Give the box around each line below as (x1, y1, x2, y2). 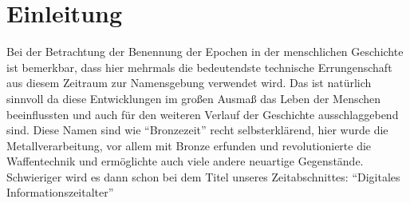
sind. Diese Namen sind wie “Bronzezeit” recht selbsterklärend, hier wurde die (6, 121, 388, 138)
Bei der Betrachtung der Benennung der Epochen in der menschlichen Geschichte (6, 43, 404, 60)
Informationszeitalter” (6, 184, 114, 201)
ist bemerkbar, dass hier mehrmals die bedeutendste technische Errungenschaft (6, 58, 392, 75)
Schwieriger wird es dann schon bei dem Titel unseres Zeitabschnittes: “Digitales (6, 168, 400, 185)
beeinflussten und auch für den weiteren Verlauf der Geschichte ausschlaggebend (6, 105, 399, 122)
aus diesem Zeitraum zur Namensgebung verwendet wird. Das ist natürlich (6, 74, 372, 91)
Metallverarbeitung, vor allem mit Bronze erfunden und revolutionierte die (6, 137, 372, 153)
